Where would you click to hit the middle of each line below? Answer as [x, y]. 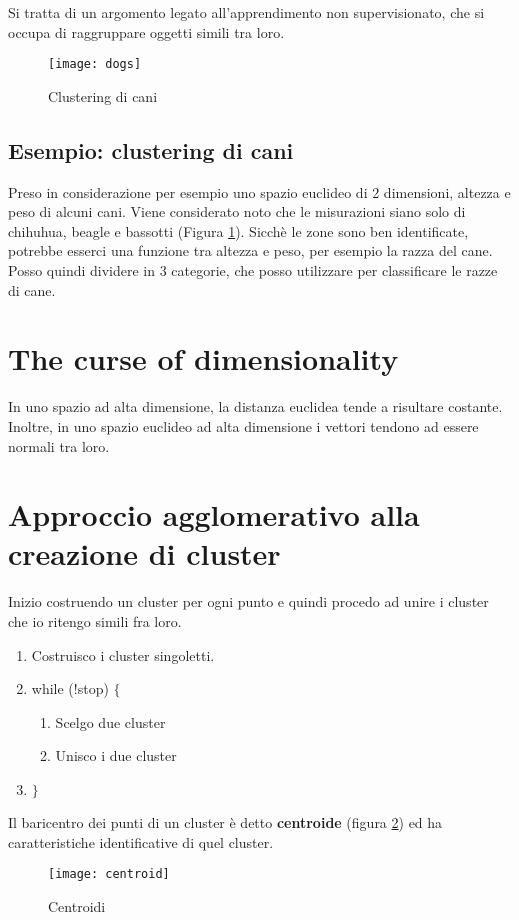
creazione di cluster [144, 553]
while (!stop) [70, 688]
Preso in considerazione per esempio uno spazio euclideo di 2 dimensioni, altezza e [259, 191]
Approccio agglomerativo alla [214, 514]
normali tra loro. [59, 445]
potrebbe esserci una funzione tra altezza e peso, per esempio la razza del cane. [250, 250]
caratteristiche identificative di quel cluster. [141, 841]
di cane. [32, 289]
